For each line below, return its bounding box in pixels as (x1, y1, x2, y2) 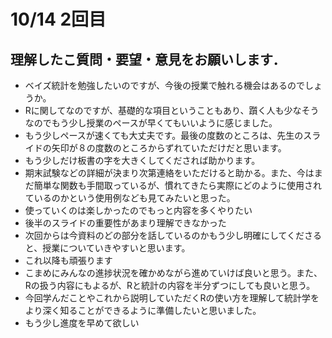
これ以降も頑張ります (24, 255, 113, 266)
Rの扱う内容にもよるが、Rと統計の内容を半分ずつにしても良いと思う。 (24, 280, 316, 291)
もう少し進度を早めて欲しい (24, 317, 140, 329)
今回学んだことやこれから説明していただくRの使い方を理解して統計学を (24, 292, 320, 304)
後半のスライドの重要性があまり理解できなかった (24, 217, 227, 229)
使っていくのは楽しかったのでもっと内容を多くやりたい (24, 205, 253, 216)
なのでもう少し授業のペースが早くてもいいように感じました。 (24, 117, 278, 129)
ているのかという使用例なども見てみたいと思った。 (24, 192, 236, 204)
